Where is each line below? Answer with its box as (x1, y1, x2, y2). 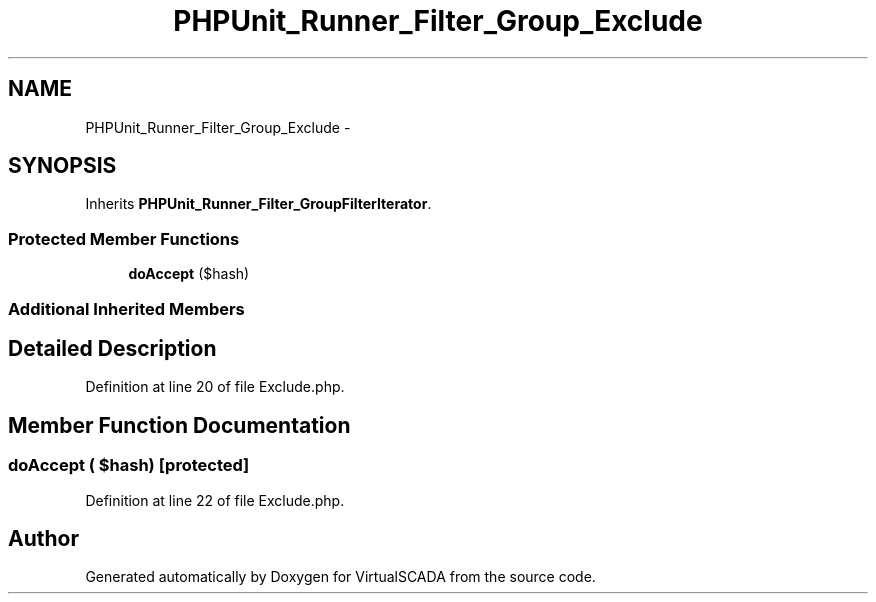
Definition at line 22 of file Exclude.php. (85, 491, 345, 509)
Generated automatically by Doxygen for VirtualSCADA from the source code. (85, 568, 596, 586)
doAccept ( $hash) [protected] (8, 455, 250, 476)
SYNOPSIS (8, 153, 117, 179)
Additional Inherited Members (8, 298, 245, 319)
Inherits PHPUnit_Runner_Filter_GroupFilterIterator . (85, 195, 432, 213)
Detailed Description (8, 335, 217, 361)
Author (8, 526, 79, 552)
